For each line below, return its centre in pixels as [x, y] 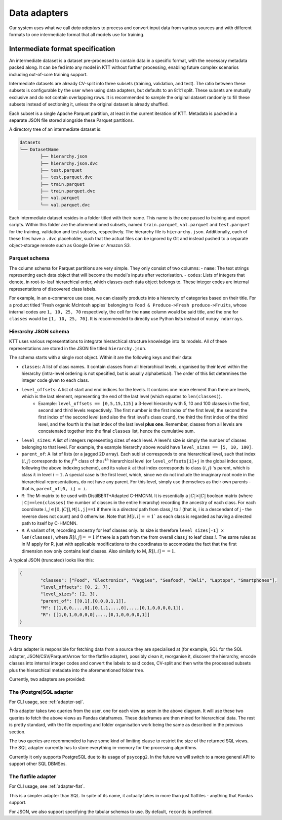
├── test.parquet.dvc [66, 177]
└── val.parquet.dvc [65, 205]
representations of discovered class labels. [53, 289]
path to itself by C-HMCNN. [50, 523]
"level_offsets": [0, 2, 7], [76, 587]
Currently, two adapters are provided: [47, 679]
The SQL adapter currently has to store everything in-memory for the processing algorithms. [103, 748]
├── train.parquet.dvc [68, 191]
